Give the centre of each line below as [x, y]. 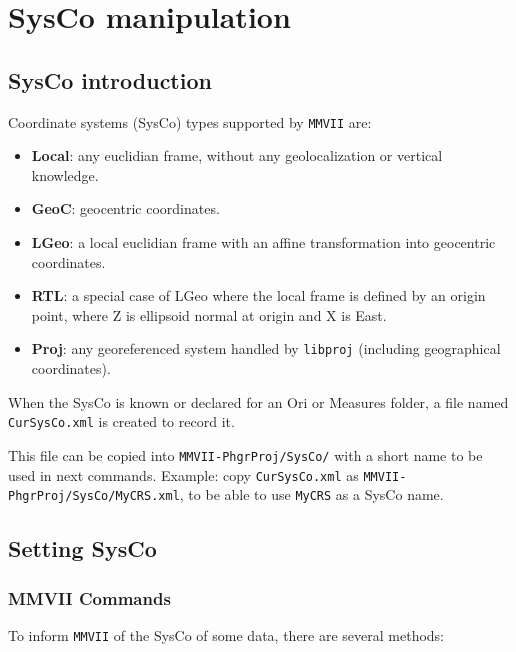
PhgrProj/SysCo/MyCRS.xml [94, 496]
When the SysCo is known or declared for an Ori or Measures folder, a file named [258, 401]
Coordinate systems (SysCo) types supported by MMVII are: [190, 121]
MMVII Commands [89, 597]
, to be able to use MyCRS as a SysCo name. [311, 494]
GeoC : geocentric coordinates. [125, 208]
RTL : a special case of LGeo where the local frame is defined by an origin [258, 295]
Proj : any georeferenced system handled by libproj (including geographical [266, 348]
